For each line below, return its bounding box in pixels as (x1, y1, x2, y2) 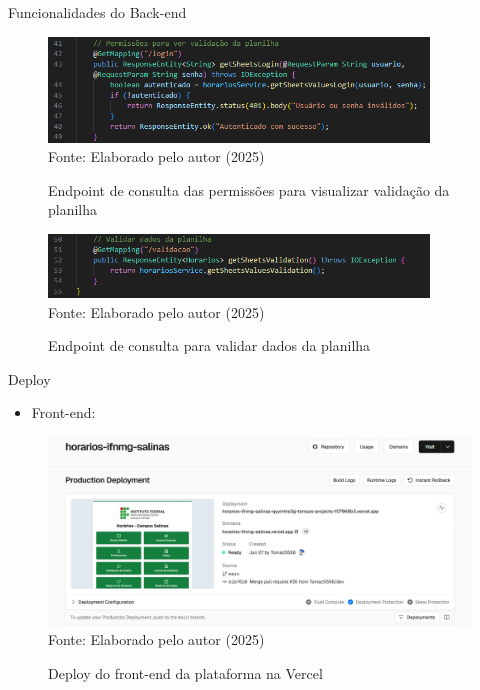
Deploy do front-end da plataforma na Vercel (48, 662, 323, 683)
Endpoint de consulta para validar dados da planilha (48, 335, 371, 356)
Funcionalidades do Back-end (8, 2, 187, 22)
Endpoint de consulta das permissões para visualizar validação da (48, 179, 450, 200)
